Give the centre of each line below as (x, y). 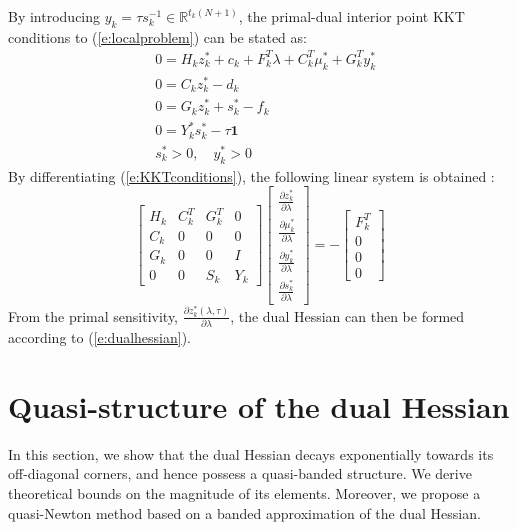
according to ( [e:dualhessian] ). (100, 337)
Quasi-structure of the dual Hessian (259, 405)
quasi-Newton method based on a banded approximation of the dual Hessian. (244, 512)
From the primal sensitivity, (93, 315)
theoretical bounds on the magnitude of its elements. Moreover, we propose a (244, 493)
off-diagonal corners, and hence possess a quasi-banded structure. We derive (240, 473)
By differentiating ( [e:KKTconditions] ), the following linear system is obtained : (251, 175)
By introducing (54, 16)
